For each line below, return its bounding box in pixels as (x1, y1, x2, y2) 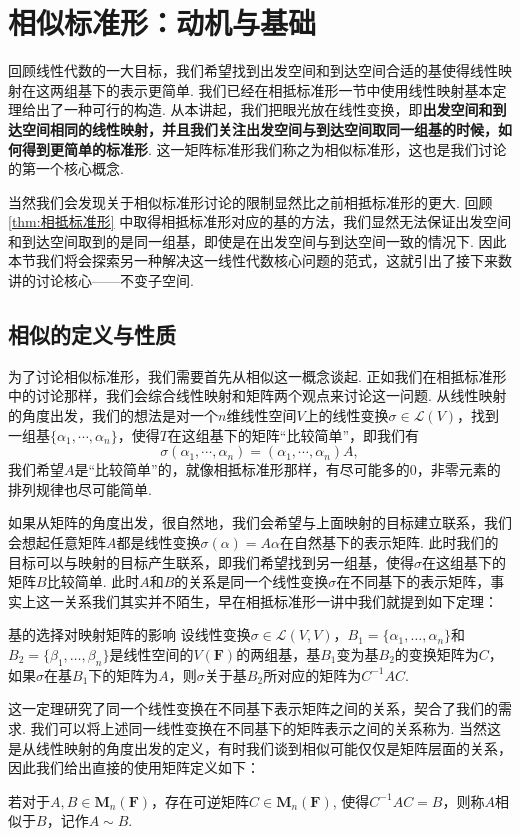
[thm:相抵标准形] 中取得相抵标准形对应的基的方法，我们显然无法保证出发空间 (8, 211, 512, 232)
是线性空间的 (109, 643, 194, 664)
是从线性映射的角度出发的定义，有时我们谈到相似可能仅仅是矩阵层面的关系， (8, 737, 512, 758)
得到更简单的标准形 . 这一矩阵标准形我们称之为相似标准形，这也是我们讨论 (21, 138, 507, 159)
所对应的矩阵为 (263, 664, 362, 685)
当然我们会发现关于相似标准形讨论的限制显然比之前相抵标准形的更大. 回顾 (8, 191, 493, 212)
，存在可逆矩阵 (151, 790, 250, 811)
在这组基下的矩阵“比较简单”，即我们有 (167, 424, 420, 445)
